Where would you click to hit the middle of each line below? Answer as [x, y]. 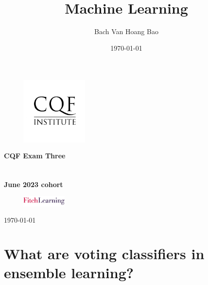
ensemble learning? [69, 273]
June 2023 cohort [34, 184]
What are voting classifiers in [104, 254]
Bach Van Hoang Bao [126, 31]
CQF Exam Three [35, 156]
